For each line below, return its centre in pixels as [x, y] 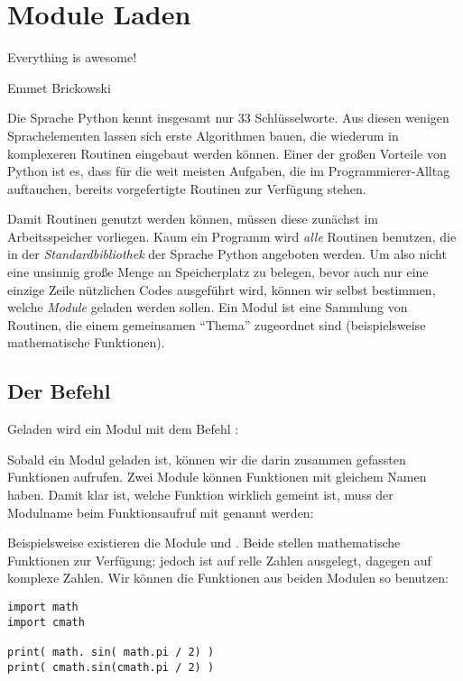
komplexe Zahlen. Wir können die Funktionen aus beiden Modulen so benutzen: [228, 578]
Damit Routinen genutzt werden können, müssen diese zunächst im [193, 219]
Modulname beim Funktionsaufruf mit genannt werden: [161, 512]
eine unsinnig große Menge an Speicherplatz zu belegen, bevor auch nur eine [218, 272]
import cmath [46, 622]
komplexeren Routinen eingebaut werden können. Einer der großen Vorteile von [227, 153]
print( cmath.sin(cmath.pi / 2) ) [111, 667]
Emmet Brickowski [59, 87]
